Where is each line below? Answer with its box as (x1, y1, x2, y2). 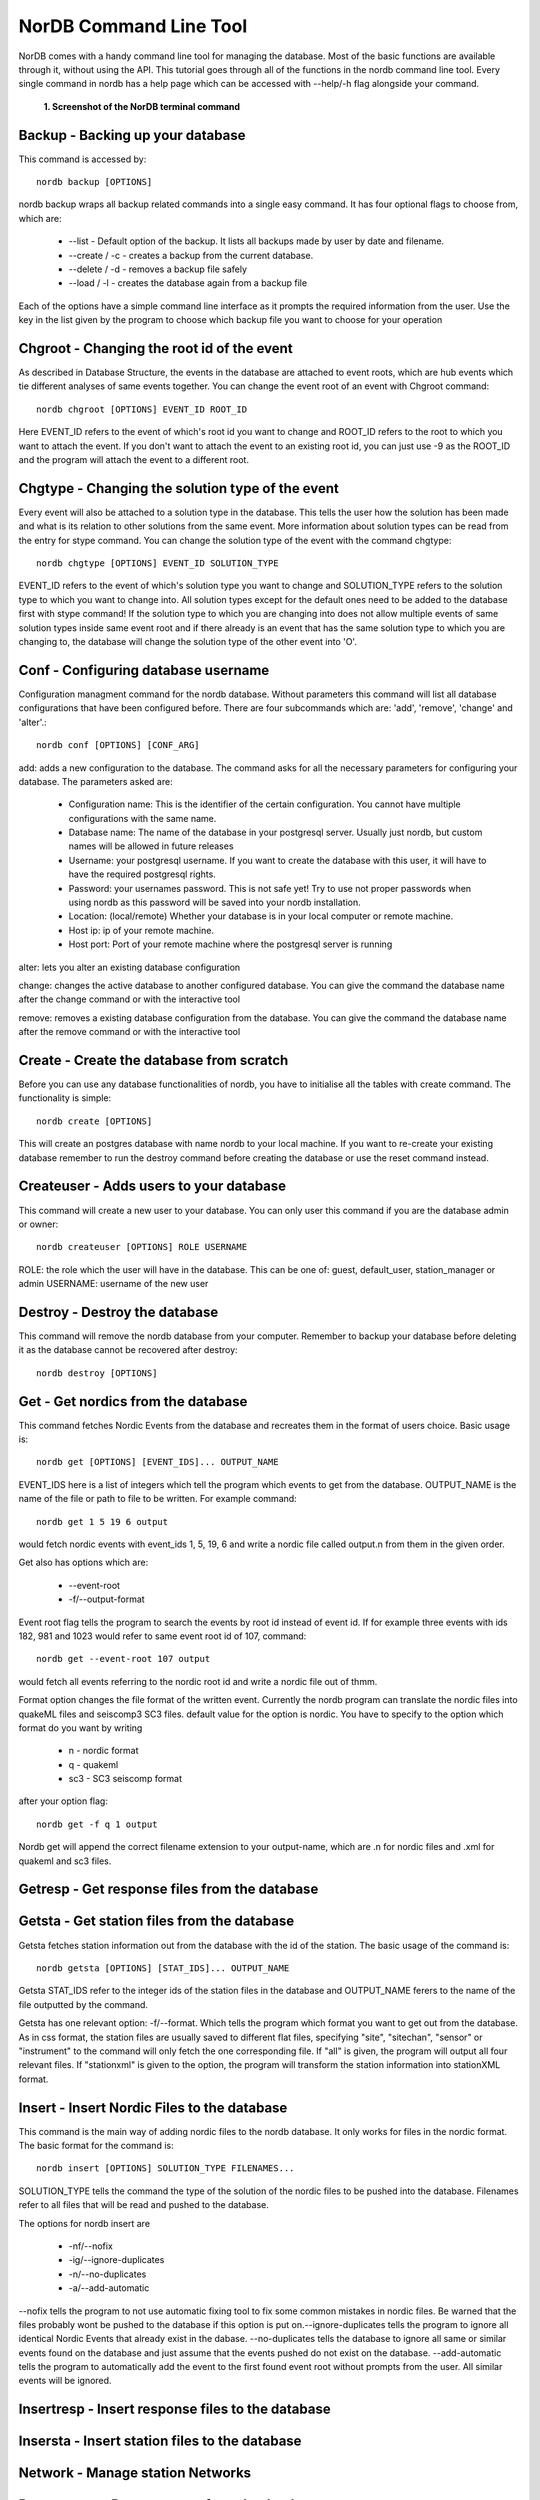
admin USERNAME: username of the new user (18, 1278, 209, 1290)
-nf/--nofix (68, 2240, 114, 2252)
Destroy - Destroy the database (18, 1303, 219, 1320)
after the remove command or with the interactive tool (18, 1026, 241, 1038)
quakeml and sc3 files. (18, 1855, 112, 1867)
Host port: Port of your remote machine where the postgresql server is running (68, 938, 393, 950)
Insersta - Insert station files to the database (18, 2433, 302, 2450)
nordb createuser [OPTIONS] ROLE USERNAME (36, 1241, 248, 1253)
